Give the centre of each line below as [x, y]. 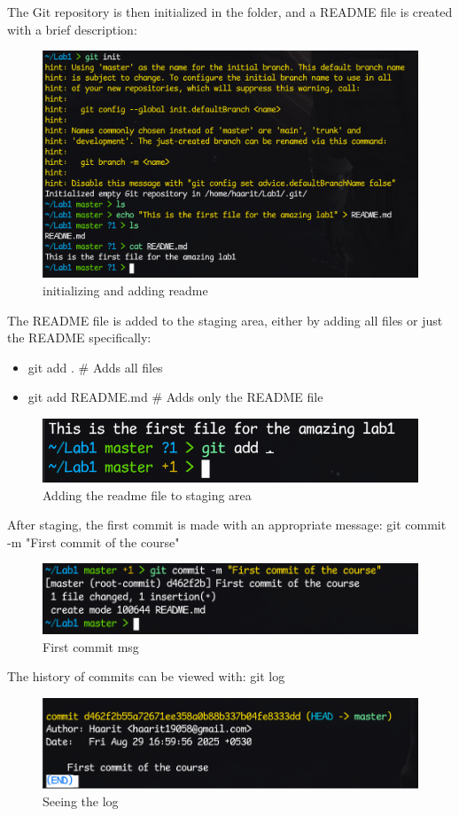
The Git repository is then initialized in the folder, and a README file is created [230, 12]
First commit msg [91, 646]
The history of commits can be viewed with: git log [146, 676]
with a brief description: [72, 29]
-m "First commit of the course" [93, 541]
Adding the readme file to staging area [147, 494]
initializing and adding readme [125, 290]
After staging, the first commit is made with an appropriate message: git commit [227, 525]
